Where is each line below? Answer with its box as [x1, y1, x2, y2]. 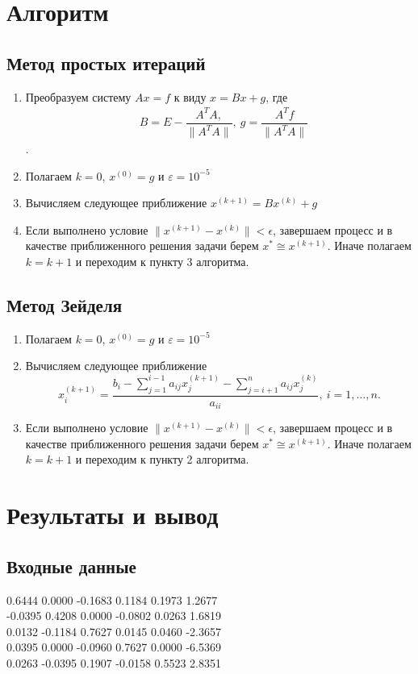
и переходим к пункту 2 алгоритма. [75, 451, 249, 468]
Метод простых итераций [6, 50, 206, 75]
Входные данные [6, 553, 136, 578]
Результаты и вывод [6, 498, 219, 531]
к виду [173, 88, 207, 105]
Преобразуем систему [25, 88, 132, 105]
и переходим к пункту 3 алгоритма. [75, 253, 249, 270]
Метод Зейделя [6, 293, 123, 318]
